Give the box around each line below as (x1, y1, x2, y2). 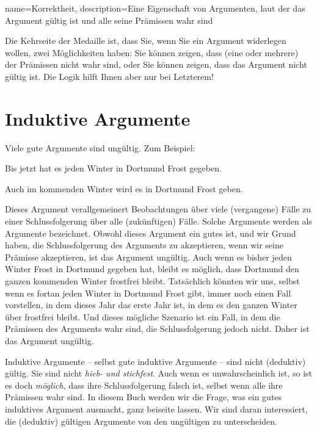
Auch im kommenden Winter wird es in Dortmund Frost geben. (5, 182, 243, 195)
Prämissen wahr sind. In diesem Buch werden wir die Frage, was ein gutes (5, 391, 282, 403)
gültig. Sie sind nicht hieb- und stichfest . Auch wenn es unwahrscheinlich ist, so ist (5, 367, 313, 380)
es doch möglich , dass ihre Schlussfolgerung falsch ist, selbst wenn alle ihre (5, 378, 283, 391)
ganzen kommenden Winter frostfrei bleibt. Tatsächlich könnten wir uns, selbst (5, 275, 300, 287)
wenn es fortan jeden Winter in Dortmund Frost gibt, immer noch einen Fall (5, 286, 291, 299)
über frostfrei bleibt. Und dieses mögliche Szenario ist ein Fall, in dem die (5, 310, 280, 323)
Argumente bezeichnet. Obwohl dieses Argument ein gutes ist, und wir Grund (5, 226, 296, 239)
